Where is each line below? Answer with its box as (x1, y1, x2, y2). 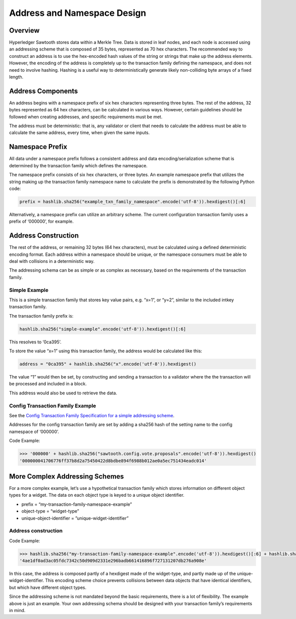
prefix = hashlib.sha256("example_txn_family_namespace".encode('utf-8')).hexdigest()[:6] (19, 198, 246, 204)
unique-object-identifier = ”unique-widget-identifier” (21, 515, 129, 521)
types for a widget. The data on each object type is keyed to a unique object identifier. (9, 492, 185, 498)
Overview (9, 26, 40, 35)
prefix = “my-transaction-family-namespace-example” (21, 501, 132, 507)
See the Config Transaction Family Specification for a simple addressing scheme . (9, 412, 175, 418)
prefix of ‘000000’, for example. (9, 218, 74, 225)
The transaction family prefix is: (9, 313, 74, 319)
